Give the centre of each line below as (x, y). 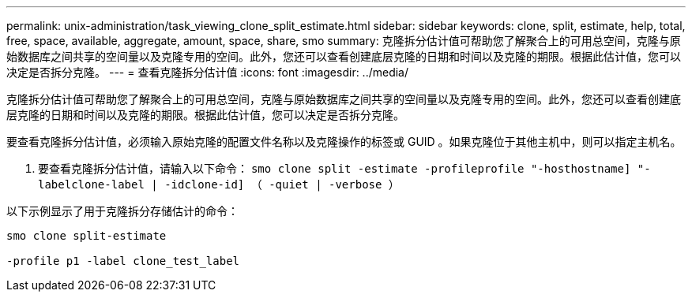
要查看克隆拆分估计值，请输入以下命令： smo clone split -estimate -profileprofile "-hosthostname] (335, 168)
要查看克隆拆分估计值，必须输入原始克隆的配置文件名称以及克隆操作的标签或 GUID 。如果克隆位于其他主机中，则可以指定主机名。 (344, 142)
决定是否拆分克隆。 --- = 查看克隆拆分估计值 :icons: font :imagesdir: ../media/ (208, 72)
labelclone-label (91, 184)
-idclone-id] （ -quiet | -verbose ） (282, 184)
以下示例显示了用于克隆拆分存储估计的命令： (122, 211)
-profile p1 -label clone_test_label (123, 261)
